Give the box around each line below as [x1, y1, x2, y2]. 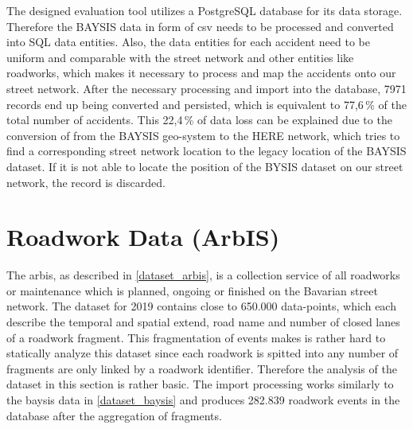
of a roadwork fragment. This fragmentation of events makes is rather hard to [6, 329, 386, 345]
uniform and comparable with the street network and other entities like [6, 49, 354, 65]
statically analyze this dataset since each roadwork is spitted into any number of [6, 345, 399, 361]
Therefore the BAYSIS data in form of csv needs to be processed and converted [6, 18, 394, 34]
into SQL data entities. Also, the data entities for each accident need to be [6, 33, 370, 50]
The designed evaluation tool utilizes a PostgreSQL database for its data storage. [6, 2, 403, 18]
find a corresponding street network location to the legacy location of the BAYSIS [6, 142, 407, 159]
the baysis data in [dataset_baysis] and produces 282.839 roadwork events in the [6, 392, 400, 408]
